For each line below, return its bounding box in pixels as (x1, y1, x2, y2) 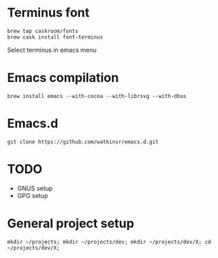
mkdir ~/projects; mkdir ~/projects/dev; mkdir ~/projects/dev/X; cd (7, 238, 212, 246)
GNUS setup (17, 184, 53, 192)
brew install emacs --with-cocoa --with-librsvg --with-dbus (7, 92, 187, 99)
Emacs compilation (7, 70, 119, 86)
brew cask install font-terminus (7, 33, 103, 41)
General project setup (7, 215, 135, 231)
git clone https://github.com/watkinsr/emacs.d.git (7, 138, 159, 146)
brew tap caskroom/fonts (7, 28, 79, 34)
